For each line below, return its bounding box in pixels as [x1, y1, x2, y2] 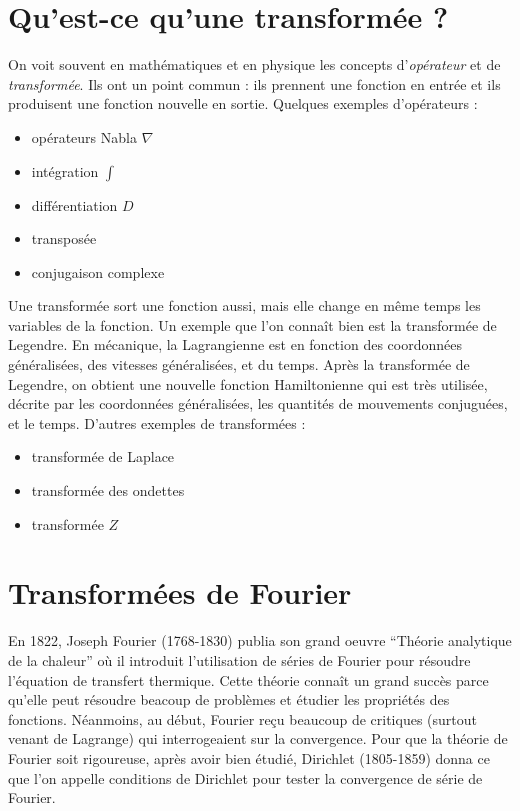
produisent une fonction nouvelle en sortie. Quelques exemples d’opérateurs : [8, 93, 478, 114]
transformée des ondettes [31, 480, 185, 501]
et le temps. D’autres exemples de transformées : [8, 412, 306, 433]
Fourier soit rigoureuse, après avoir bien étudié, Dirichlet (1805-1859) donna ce [8, 747, 490, 768]
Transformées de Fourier [8, 572, 352, 613]
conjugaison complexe [31, 261, 165, 282]
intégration [31, 160, 99, 181]
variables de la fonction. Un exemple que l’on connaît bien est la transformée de [8, 314, 497, 335]
